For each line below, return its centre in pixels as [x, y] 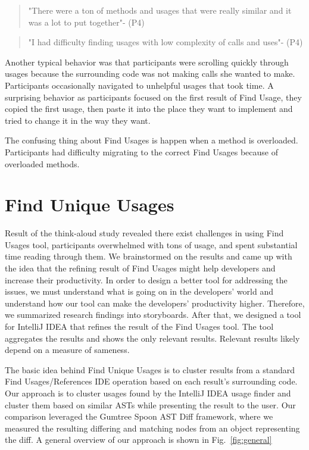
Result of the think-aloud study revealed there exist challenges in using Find [144, 233]
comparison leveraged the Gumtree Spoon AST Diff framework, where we [139, 416]
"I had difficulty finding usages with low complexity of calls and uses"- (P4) [166, 42]
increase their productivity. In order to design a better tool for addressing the [146, 279]
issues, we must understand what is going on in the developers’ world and [139, 291]
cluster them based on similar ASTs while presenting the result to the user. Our [150, 404]
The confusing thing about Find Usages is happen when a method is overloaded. [152, 140]
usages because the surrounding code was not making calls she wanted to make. [150, 74]
